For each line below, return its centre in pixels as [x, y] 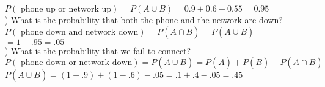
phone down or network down [76, 63]
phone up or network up [66, 9]
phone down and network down [79, 32]
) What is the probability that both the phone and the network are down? [144, 19]
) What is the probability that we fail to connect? [98, 50]
